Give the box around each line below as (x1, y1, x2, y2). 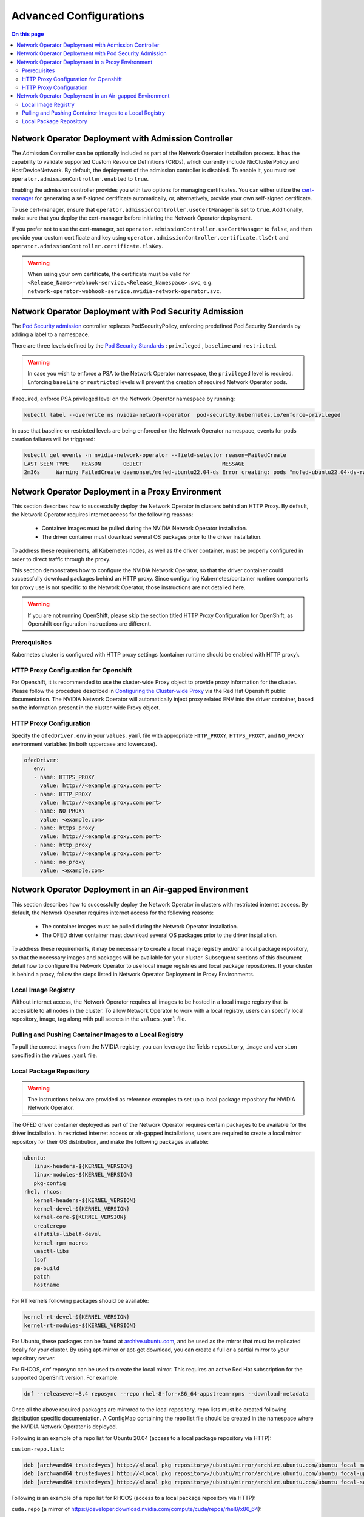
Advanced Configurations (11, 9, 145, 22)
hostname (33, 1282, 60, 1289)
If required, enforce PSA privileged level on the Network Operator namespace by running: (11, 395, 235, 403)
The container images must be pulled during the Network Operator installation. (41, 923, 238, 930)
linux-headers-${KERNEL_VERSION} (33, 1163, 133, 1170)
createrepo (33, 1222, 66, 1229)
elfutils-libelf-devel (33, 1231, 101, 1238)
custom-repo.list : (11, 1445, 64, 1453)
